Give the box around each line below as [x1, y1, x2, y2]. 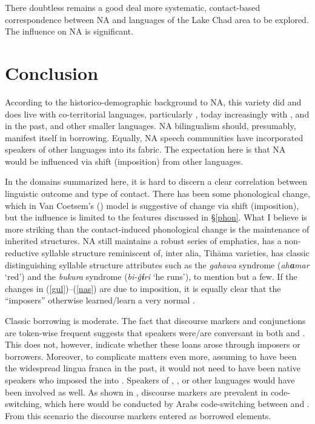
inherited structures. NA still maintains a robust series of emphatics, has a [5, 234, 282, 247]
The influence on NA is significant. [5, 25, 134, 38]
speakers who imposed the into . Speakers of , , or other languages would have [5, 373, 295, 386]
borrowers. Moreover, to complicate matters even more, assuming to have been [5, 349, 297, 362]
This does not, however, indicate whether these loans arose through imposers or [5, 338, 300, 351]
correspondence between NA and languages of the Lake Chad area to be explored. [5, 13, 309, 25]
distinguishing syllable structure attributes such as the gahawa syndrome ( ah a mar [5, 258, 310, 271]
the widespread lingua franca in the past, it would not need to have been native [5, 362, 300, 374]
